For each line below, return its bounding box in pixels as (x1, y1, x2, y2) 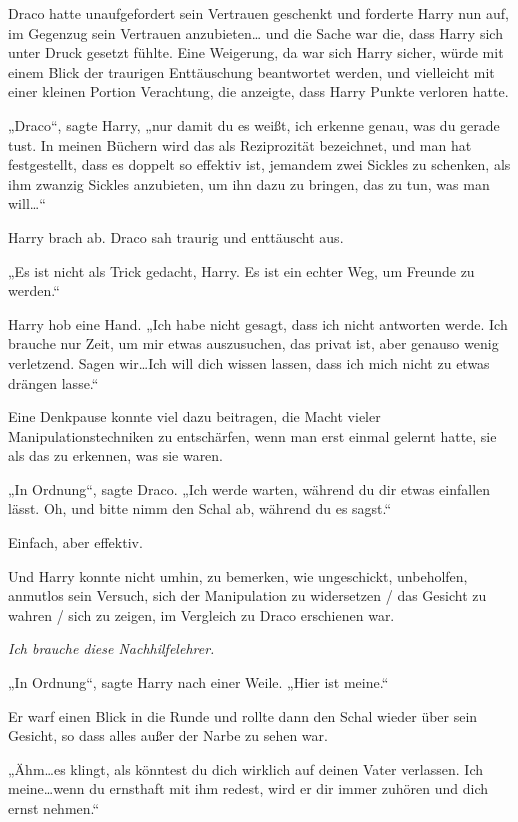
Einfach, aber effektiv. (8, 532, 143, 553)
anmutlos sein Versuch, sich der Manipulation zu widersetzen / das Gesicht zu (8, 585, 487, 606)
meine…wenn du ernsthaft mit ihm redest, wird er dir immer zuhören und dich (8, 778, 488, 799)
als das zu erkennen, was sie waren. (8, 445, 224, 466)
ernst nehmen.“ (8, 798, 100, 818)
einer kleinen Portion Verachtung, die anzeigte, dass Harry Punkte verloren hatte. (8, 81, 509, 102)
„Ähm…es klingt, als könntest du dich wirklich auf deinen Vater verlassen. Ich (8, 758, 483, 779)
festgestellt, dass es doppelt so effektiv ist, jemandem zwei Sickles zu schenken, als (8, 154, 511, 175)
